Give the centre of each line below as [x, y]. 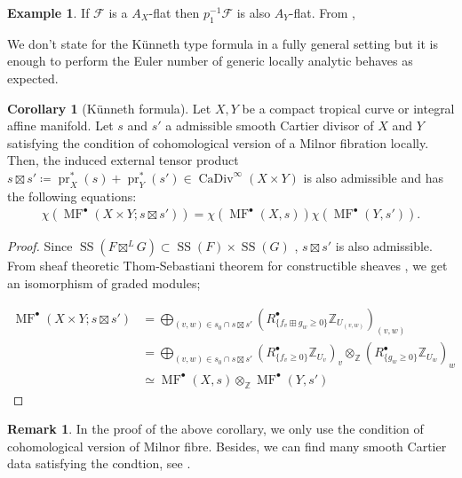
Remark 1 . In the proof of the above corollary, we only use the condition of [215, 429]
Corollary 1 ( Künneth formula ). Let [109, 108]
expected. [33, 78]
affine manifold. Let [60, 125]
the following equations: [72, 196]
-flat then [174, 12]
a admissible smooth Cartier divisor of [270, 125]
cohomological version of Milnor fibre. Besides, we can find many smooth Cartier [227, 446]
